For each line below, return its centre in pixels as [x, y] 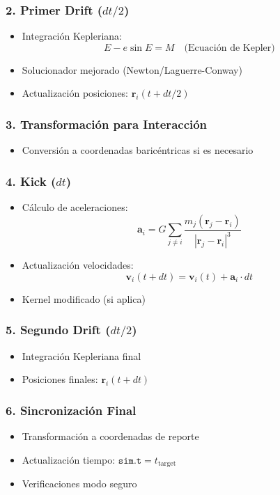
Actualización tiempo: [69, 459]
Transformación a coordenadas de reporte [110, 435]
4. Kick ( [31, 181]
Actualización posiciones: [75, 93]
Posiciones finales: [60, 379]
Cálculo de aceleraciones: [75, 207]
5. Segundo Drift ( [58, 330]
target [167, 464]
